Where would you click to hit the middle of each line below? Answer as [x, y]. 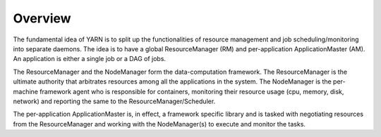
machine [26, 91]
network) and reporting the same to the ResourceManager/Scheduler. [114, 101]
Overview [42, 18]
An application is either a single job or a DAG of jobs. [89, 59]
